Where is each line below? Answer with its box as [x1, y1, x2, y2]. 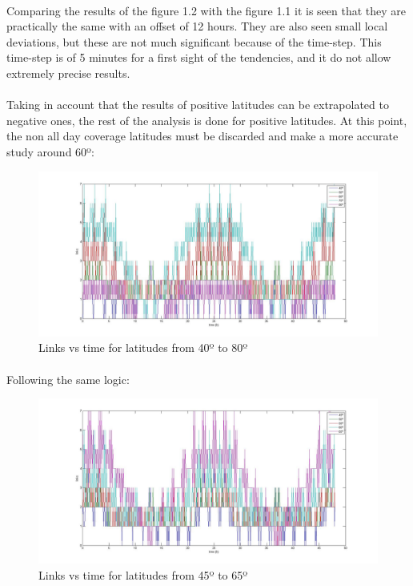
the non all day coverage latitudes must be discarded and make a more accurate [6, 127, 399, 144]
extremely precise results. [6, 64, 130, 81]
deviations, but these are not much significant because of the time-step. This [6, 33, 382, 50]
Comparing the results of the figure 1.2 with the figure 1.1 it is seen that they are [6, 2, 407, 18]
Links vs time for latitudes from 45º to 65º [38, 566, 248, 583]
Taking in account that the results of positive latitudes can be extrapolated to [6, 96, 389, 113]
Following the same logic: [6, 370, 130, 387]
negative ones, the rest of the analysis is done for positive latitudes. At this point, [6, 111, 407, 128]
